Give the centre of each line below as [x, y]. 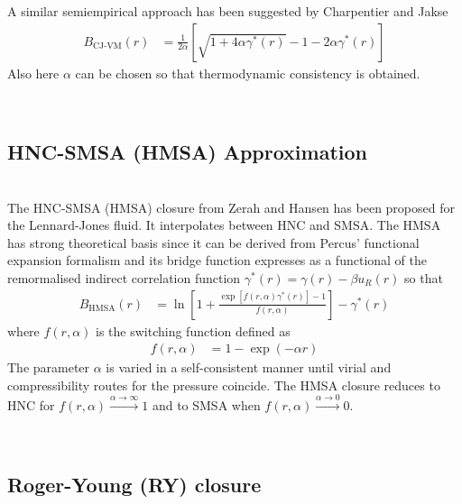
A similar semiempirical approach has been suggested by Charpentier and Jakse [228, 11]
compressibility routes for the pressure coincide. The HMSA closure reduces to [224, 385]
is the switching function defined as [193, 330]
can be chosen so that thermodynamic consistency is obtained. [248, 73]
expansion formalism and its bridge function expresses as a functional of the [217, 260]
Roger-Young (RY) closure [134, 484]
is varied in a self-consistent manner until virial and [249, 367]
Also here [33, 73]
